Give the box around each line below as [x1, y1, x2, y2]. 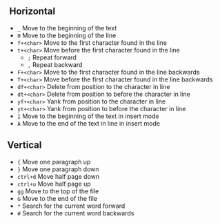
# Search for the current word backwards [17, 209, 134, 217]
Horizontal [9, 6, 56, 17]
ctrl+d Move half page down [17, 172, 100, 180]
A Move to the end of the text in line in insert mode [17, 119, 161, 127]
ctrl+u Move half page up [17, 180, 91, 188]
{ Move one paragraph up [17, 157, 91, 166]
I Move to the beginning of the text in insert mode [17, 112, 159, 120]
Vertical [7, 139, 42, 151]
